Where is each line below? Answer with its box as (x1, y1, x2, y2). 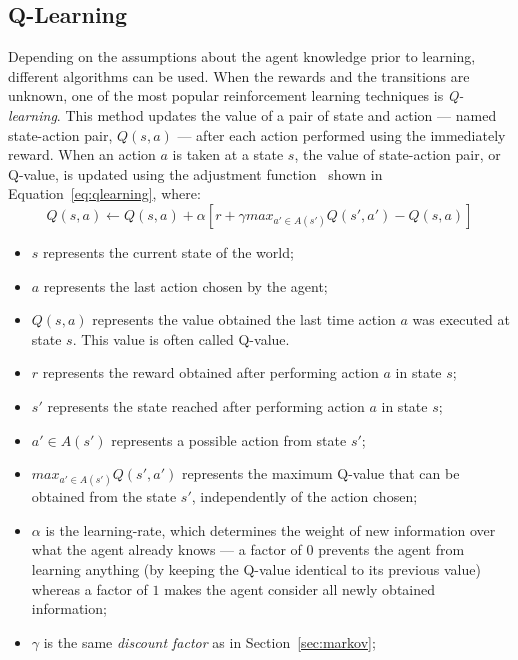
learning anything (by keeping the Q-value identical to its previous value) (31, 559, 481, 580)
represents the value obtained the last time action (92, 309, 396, 330)
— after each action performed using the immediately (177, 124, 506, 145)
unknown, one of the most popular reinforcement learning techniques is (8, 85, 444, 106)
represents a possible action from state (111, 429, 347, 450)
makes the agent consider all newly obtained (164, 578, 436, 599)
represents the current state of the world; (43, 241, 294, 262)
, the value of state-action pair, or (294, 144, 501, 165)
